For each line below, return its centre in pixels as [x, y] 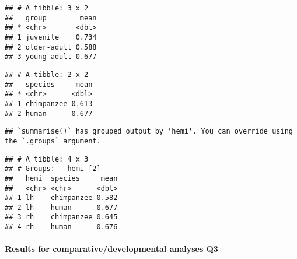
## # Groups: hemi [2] [53, 169]
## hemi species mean [61, 178]
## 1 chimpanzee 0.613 [49, 104]
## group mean [51, 18]
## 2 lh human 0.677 [61, 207]
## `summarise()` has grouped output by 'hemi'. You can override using [149, 132]
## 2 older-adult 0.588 [51, 47]
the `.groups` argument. [53, 141]
